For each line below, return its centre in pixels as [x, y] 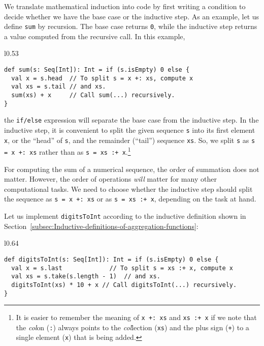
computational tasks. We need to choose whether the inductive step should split [128, 189]
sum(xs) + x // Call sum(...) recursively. [93, 95]
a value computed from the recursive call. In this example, [95, 36]
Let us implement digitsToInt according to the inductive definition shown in [125, 216]
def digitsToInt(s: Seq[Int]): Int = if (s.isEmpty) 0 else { [111, 259]
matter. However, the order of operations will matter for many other [110, 179]
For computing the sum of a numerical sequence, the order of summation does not [132, 169]
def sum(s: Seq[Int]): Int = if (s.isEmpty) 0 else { [97, 70]
